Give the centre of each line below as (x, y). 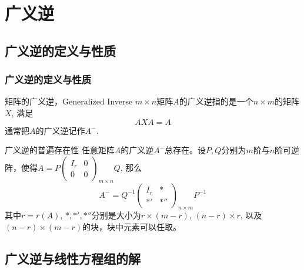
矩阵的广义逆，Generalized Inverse (69, 101)
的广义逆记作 (60, 130)
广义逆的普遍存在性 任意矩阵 (60, 150)
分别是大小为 (116, 215)
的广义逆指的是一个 (216, 101)
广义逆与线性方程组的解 (73, 258)
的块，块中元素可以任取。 (132, 226)
